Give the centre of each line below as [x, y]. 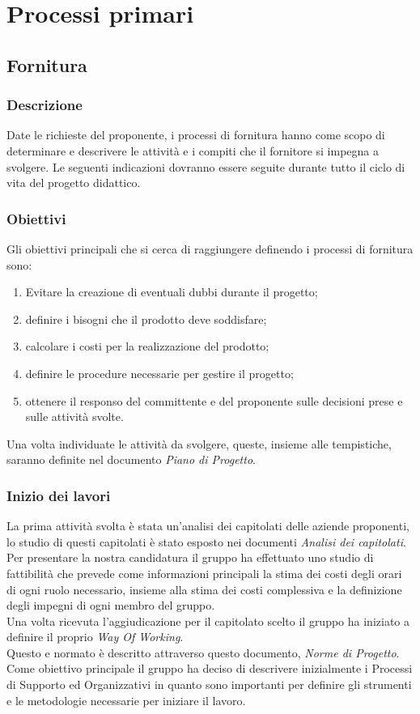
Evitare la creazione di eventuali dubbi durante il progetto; [172, 292]
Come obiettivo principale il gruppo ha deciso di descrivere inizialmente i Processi [210, 668]
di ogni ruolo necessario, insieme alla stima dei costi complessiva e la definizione [204, 589]
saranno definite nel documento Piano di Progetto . [131, 459]
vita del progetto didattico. [74, 183]
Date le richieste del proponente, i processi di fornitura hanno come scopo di [196, 135]
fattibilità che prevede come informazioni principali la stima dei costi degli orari [204, 573]
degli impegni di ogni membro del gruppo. [111, 605]
